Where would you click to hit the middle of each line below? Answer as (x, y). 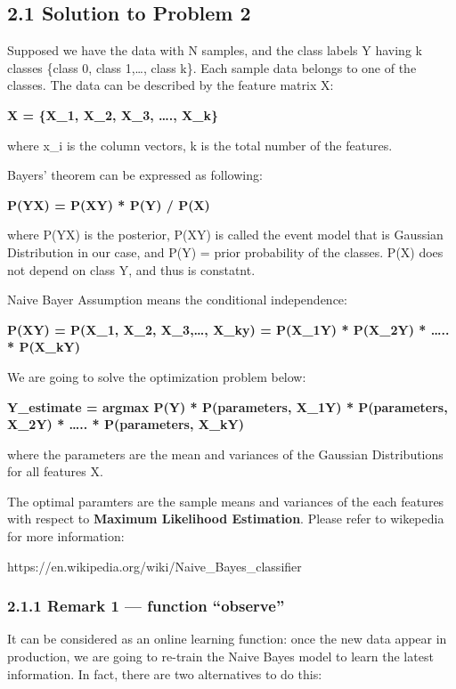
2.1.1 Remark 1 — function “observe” (146, 606)
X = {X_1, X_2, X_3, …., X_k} (113, 114)
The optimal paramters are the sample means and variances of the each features (226, 501)
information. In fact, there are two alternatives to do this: (165, 673)
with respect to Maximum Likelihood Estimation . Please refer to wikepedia (226, 519)
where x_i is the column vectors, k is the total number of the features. (200, 145)
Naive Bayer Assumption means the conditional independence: (177, 300)
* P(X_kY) (44, 347)
